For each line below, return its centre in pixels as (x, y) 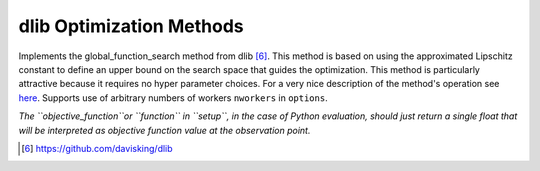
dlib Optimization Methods (131, 26)
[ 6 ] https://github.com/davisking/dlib (97, 148)
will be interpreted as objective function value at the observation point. (164, 130)
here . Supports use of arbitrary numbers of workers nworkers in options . (173, 97)
